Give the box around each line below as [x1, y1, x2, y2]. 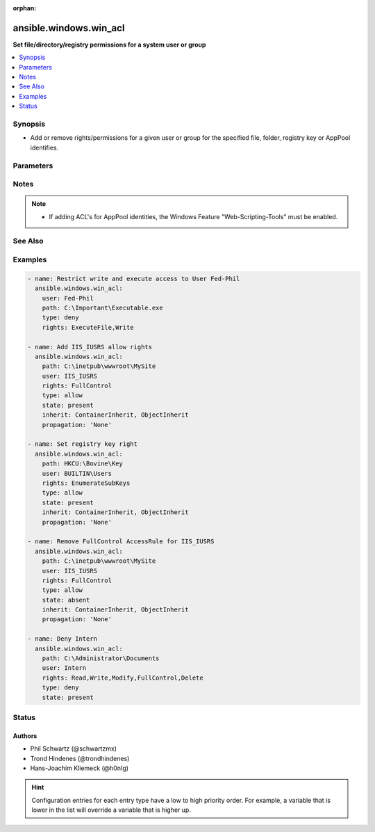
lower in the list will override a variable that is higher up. [31, 806, 191, 814]
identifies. [30, 143, 59, 152]
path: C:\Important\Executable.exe [42, 303, 163, 312]
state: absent [42, 595, 90, 604]
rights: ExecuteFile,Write [42, 323, 135, 331]
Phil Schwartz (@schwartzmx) [30, 744, 117, 753]
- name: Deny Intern [27, 635, 97, 643]
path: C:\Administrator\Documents [42, 655, 160, 662]
